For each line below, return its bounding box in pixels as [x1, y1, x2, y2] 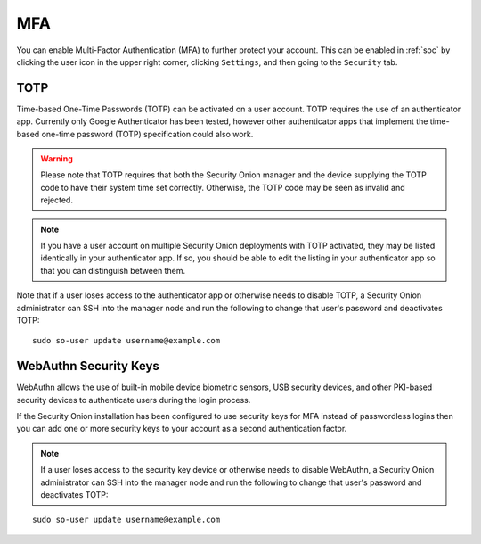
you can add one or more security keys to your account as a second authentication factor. [16, 424, 347, 434]
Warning [40, 153, 73, 164]
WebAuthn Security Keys [16, 359, 159, 374]
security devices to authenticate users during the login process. [16, 394, 251, 405]
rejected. [40, 194, 73, 205]
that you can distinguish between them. [40, 265, 186, 276]
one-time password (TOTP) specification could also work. [41, 128, 254, 139]
